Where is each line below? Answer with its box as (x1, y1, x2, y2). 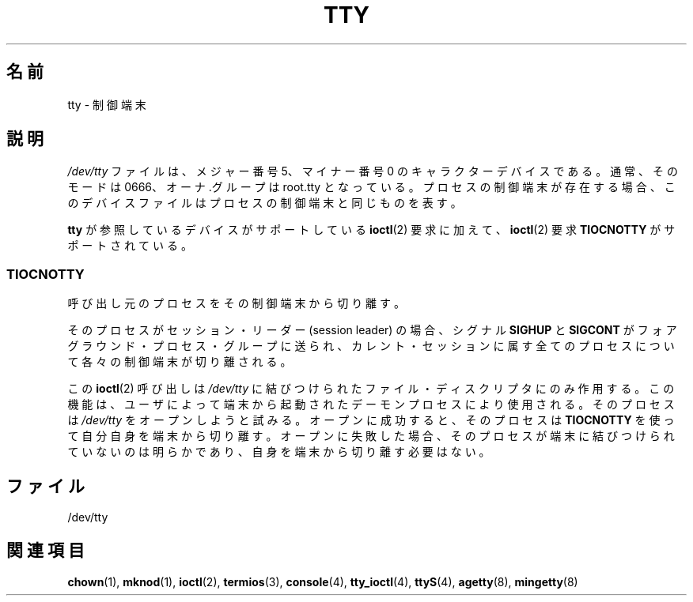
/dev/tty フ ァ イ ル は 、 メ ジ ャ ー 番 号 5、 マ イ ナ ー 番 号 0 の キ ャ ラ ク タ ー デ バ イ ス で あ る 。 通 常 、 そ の (67, 164, 678, 179)
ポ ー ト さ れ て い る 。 (67, 239, 192, 253)
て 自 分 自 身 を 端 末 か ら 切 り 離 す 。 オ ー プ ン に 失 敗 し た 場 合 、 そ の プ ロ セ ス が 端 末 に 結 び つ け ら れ (67, 429, 675, 443)
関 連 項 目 (6, 540, 85, 561)
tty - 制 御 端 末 (67, 97, 146, 111)
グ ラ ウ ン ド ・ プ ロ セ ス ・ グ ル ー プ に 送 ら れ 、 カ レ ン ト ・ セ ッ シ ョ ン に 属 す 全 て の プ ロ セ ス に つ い (67, 339, 675, 353)
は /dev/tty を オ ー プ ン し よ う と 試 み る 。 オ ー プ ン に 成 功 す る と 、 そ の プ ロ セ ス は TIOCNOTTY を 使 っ (67, 413, 675, 427)
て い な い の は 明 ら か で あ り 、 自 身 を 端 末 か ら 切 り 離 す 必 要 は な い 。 (67, 445, 490, 459)
